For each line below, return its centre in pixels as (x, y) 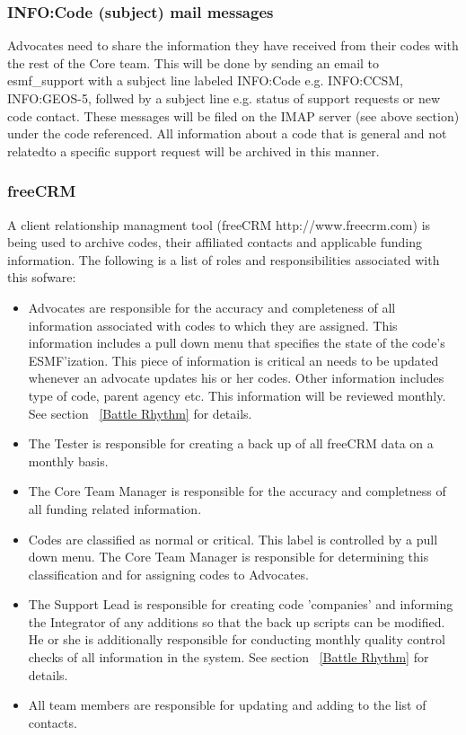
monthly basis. (68, 460)
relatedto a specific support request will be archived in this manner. (193, 151)
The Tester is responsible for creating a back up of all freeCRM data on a (231, 443)
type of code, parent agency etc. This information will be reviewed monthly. (237, 395)
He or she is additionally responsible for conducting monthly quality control (237, 639)
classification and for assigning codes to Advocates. (168, 574)
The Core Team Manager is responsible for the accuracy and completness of (237, 491)
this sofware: (42, 277)
